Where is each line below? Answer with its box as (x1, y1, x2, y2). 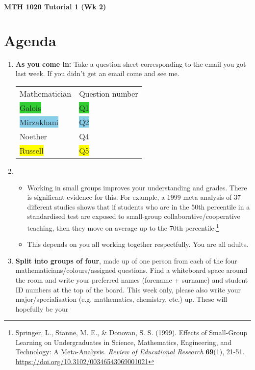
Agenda (4, 30, 56, 50)
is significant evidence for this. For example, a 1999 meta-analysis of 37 (27, 192, 241, 202)
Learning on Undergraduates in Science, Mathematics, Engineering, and (15, 337, 231, 347)
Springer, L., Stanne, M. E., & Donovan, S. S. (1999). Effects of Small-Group (15, 327, 248, 338)
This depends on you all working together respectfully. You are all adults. (27, 239, 249, 249)
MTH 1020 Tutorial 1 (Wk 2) (4, 1, 106, 11)
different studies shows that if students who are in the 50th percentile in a (27, 201, 250, 211)
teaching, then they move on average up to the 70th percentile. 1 (27, 221, 219, 233)
